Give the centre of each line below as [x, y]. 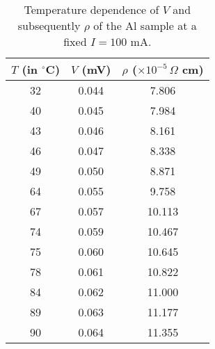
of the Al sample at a [145, 25]
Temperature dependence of [91, 9]
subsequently [49, 25]
